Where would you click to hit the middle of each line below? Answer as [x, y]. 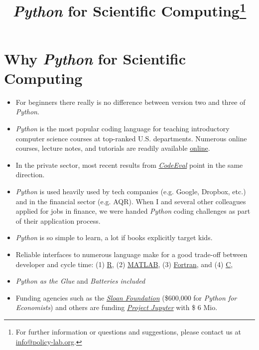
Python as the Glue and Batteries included [80, 281]
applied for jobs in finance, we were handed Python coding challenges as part [133, 211]
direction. [30, 175]
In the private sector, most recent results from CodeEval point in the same [129, 165]
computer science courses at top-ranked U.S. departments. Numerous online [131, 138]
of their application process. [58, 220]
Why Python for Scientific [95, 58]
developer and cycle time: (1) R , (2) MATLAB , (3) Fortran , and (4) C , [124, 264]
